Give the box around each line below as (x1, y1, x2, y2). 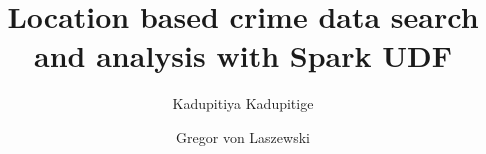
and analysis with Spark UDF (34, 35, 452, 76)
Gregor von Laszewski (176, 126, 310, 147)
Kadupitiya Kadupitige (172, 93, 314, 114)
